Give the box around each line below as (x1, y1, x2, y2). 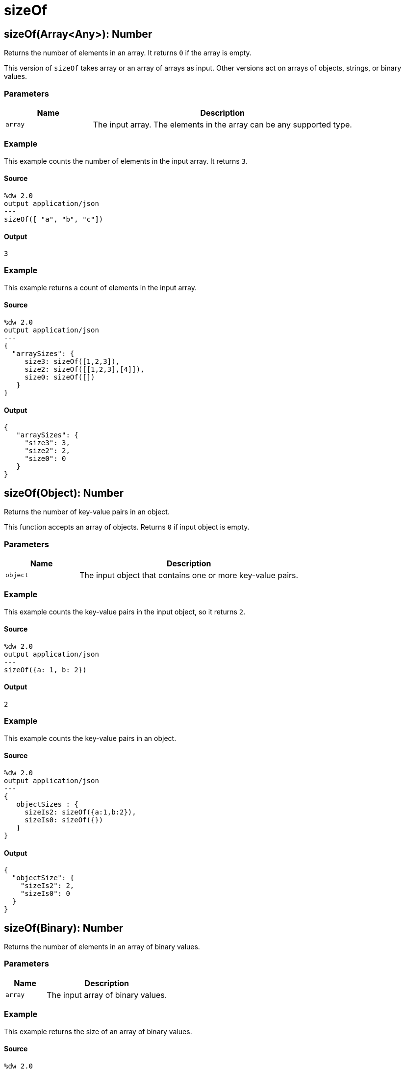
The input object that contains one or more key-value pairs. (79, 570, 299, 580)
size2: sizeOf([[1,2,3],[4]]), (25, 365, 145, 374)
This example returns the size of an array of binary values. (4, 1027, 192, 1036)
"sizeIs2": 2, (20, 882, 75, 890)
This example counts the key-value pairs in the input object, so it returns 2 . (4, 607, 246, 616)
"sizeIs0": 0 (20, 890, 70, 898)
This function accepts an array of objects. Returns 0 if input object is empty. (4, 523, 250, 532)
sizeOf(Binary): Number (4, 921, 124, 934)
